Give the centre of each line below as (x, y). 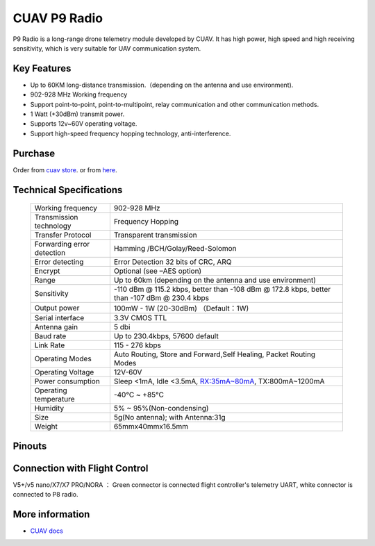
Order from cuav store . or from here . (65, 169)
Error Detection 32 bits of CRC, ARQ (173, 262)
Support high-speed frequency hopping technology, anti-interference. (131, 133)
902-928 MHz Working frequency (79, 94)
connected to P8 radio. (46, 495)
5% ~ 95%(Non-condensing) (161, 408)
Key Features (42, 68)
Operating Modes (63, 359)
